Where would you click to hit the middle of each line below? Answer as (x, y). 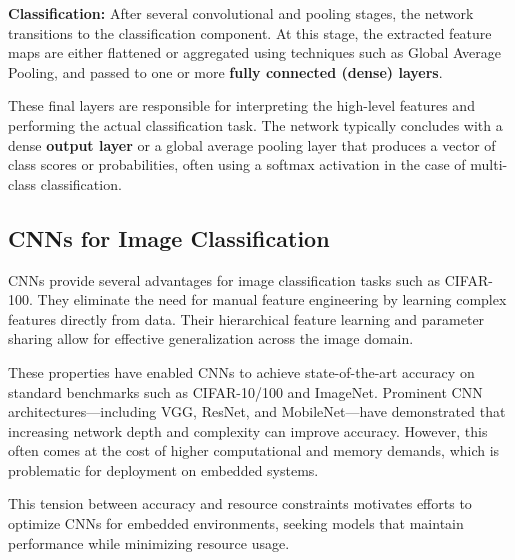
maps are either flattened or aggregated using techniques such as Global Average (254, 52)
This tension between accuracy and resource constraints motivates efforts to (240, 503)
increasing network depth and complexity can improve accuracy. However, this (248, 430)
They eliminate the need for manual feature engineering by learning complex (272, 299)
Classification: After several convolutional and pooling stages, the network (241, 13)
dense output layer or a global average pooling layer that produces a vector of (252, 144)
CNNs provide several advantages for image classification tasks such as (224, 279)
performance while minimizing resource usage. (149, 542)
